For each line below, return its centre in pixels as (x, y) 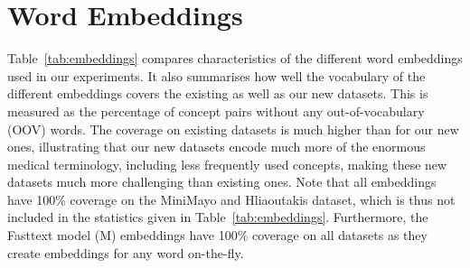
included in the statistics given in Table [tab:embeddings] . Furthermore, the (218, 217)
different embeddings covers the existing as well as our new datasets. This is (218, 93)
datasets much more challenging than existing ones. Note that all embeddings (222, 182)
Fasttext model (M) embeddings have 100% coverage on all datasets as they (217, 235)
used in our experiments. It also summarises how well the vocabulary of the (216, 75)
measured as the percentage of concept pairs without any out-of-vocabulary (216, 111)
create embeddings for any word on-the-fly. (126, 252)
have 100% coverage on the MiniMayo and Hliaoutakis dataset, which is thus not (231, 199)
